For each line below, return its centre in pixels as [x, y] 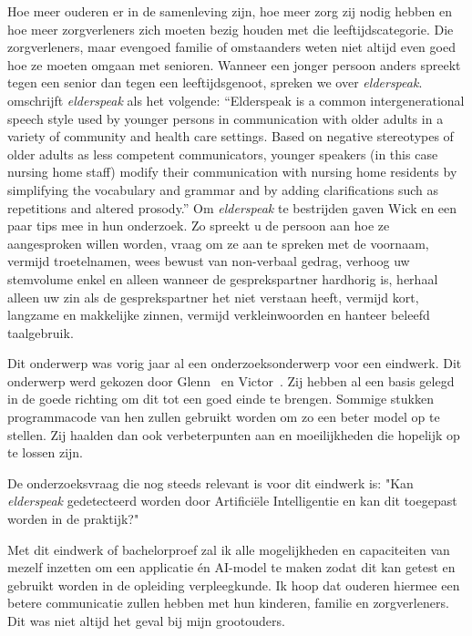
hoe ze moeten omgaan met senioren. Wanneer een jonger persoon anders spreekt [234, 64]
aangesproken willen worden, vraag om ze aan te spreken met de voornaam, [218, 243]
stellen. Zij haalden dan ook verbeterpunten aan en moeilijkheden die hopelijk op [234, 434]
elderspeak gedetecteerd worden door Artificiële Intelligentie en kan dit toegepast [232, 501]
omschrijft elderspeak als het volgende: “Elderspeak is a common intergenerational [236, 100]
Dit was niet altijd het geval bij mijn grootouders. [146, 621]
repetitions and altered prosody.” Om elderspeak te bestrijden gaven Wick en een [232, 207]
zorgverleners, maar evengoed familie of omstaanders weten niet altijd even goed [231, 47]
